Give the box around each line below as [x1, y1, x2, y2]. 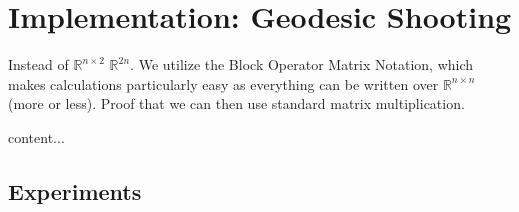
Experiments [8, 175, 142, 206]
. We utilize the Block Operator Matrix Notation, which [130, 54, 474, 75]
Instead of [8, 54, 69, 75]
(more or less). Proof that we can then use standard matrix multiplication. [8, 93, 465, 114]
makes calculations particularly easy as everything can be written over [8, 73, 439, 94]
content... [8, 126, 65, 147]
